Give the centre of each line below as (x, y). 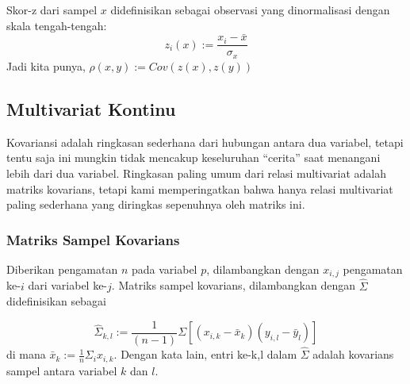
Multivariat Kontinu (91, 108)
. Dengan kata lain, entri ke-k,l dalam (205, 354)
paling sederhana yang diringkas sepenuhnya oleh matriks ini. (156, 204)
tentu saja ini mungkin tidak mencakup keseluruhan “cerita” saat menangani (194, 157)
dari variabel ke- (68, 285)
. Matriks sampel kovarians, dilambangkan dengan (234, 285)
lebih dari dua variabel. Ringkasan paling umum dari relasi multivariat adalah (196, 173)
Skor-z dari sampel (52, 10)
